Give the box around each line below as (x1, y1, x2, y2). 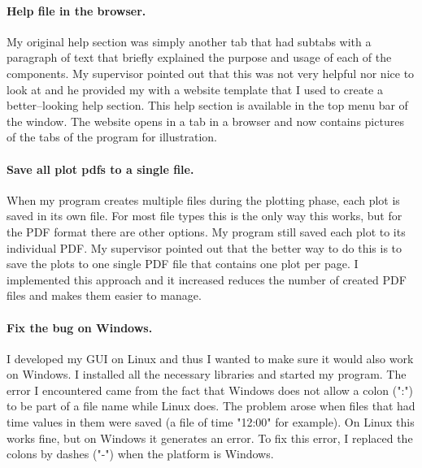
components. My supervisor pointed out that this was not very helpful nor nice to (7, 64, 415, 81)
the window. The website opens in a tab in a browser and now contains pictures (7, 112, 404, 129)
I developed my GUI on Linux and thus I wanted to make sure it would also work (7, 349, 414, 366)
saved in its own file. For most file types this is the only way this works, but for (7, 207, 402, 224)
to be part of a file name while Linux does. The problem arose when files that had (7, 397, 415, 414)
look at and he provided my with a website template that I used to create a (7, 80, 383, 97)
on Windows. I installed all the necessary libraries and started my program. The (7, 366, 407, 383)
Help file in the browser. (7, 2, 146, 19)
